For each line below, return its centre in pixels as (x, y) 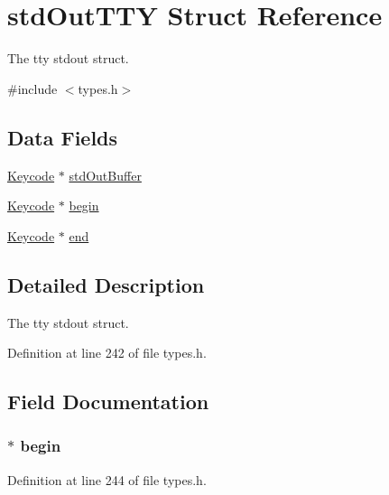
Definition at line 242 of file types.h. (107, 353)
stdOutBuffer (105, 175)
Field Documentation (108, 402)
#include (32, 88)
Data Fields (63, 137)
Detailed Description (106, 284)
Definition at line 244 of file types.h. (107, 479)
